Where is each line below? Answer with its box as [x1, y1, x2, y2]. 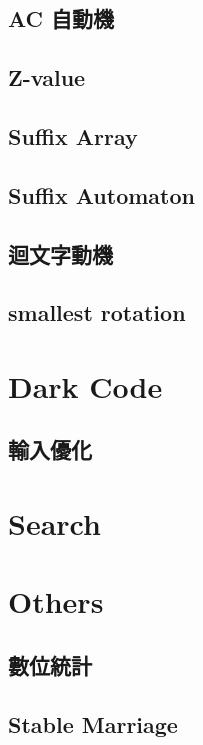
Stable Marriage [8, 708, 178, 739]
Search [8, 503, 101, 544]
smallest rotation [8, 297, 186, 328]
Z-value [8, 62, 86, 93]
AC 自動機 [8, 3, 115, 34]
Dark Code [8, 365, 163, 406]
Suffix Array [8, 120, 138, 151]
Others [8, 581, 104, 622]
